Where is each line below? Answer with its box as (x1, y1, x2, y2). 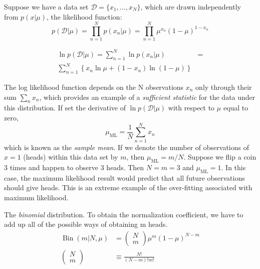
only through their (195, 81, 252, 92)
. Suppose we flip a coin (183, 152, 256, 162)
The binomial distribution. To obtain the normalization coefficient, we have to (4, 209, 243, 219)
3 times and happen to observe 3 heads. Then (4, 162, 144, 173)
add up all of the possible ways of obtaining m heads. (4, 219, 168, 229)
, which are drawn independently (140, 2, 241, 12)
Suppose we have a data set (4, 2, 89, 12)
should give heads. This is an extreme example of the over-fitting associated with (4, 182, 252, 193)
